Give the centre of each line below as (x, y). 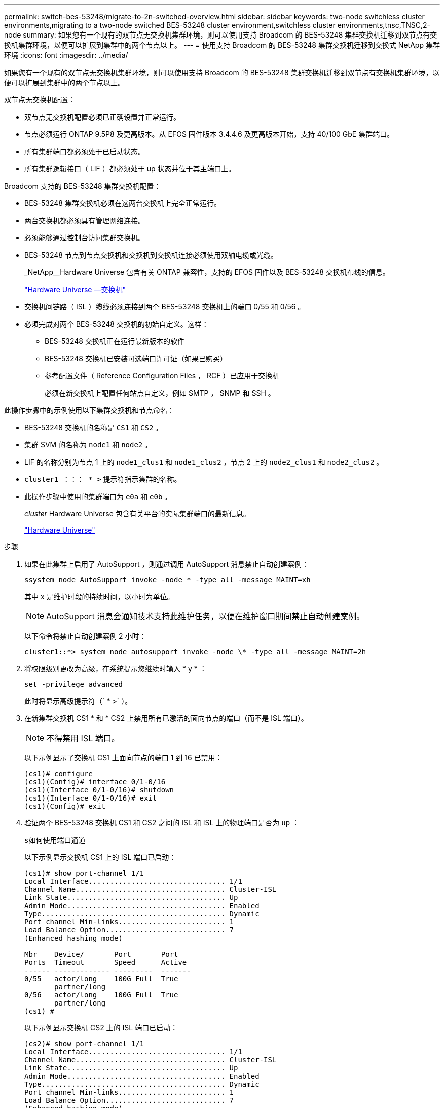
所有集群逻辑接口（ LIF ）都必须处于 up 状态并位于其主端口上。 (130, 169)
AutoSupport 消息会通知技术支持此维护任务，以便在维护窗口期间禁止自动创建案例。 (206, 616)
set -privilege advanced (73, 684)
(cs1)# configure (59, 774)
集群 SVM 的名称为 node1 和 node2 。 (88, 445)
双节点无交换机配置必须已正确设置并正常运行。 (102, 117)
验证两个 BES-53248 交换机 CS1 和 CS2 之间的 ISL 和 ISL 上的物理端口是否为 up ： (162, 823)
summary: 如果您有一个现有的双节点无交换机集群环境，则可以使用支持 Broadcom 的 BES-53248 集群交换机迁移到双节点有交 (230, 35)
